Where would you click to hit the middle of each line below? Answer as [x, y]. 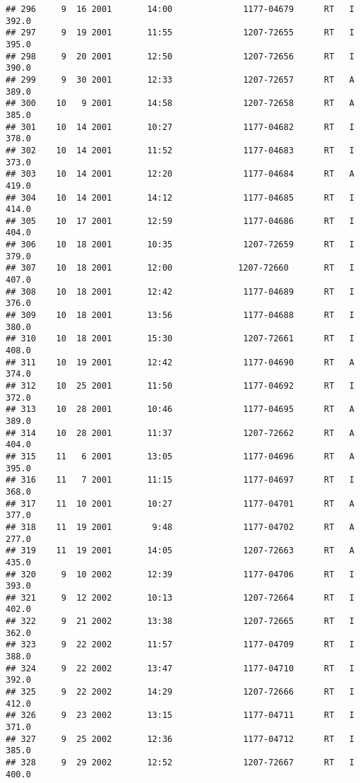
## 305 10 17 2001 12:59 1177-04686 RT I [180, 221]
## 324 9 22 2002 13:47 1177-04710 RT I [180, 668]
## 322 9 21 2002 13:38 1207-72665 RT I [180, 622]
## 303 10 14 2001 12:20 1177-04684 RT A [180, 174]
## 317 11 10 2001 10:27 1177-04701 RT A [180, 504]
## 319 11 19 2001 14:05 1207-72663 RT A [180, 551]
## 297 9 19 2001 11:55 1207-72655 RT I [180, 33]
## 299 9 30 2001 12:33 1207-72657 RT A [180, 80]
